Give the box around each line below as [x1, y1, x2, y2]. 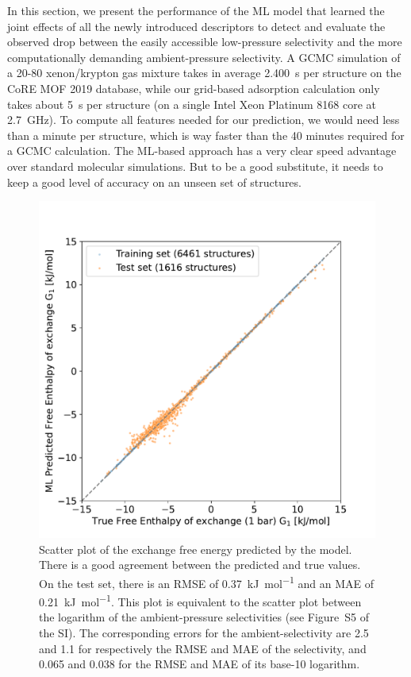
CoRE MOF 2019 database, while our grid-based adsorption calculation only [7, 79, 380, 96]
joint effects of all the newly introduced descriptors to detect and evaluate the [7, 17, 386, 34]
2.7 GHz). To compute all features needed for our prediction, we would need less [7, 111, 400, 128]
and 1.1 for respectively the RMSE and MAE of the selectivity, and [39, 640, 367, 656]
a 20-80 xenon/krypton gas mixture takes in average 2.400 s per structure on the [7, 64, 401, 81]
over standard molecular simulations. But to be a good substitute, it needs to [7, 157, 383, 174]
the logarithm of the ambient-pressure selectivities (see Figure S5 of [39, 609, 370, 625]
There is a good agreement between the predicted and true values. [39, 556, 361, 573]
